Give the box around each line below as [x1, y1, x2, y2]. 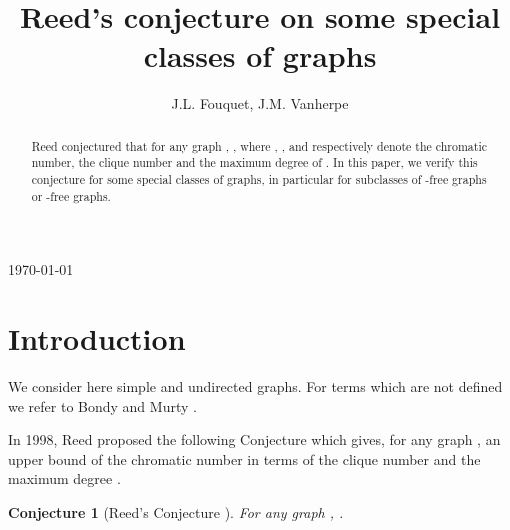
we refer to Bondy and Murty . [8, 395, 197, 416]
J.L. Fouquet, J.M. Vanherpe [171, 93, 349, 114]
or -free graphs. [31, 187, 111, 204]
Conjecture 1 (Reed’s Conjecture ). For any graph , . [8, 502, 344, 523]
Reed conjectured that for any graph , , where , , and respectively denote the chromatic [31, 137, 488, 154]
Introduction [8, 318, 186, 359]
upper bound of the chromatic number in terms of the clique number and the [8, 448, 481, 469]
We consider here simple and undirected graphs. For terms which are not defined [8, 376, 503, 397]
